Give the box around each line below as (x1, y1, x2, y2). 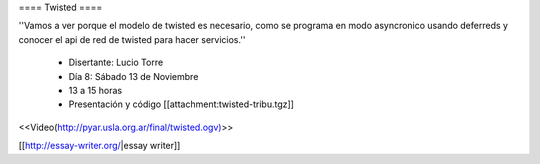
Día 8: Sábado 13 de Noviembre (68, 70, 199, 82)
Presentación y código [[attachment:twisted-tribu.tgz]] (68, 98, 295, 110)
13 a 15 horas (68, 84, 123, 96)
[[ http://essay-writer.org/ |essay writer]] (18, 140, 181, 152)
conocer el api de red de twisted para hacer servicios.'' (18, 33, 246, 45)
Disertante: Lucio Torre (68, 56, 164, 69)
